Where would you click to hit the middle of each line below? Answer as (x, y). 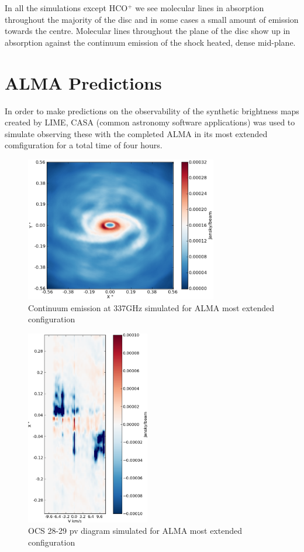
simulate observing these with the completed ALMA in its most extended (136, 133)
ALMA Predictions (83, 82)
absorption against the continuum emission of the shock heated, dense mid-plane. (150, 42)
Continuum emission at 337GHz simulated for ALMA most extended (151, 307)
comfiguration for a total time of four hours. (84, 145)
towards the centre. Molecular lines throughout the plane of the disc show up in (148, 31)
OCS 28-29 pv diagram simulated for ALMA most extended (135, 531)
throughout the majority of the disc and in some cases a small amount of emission (152, 19)
